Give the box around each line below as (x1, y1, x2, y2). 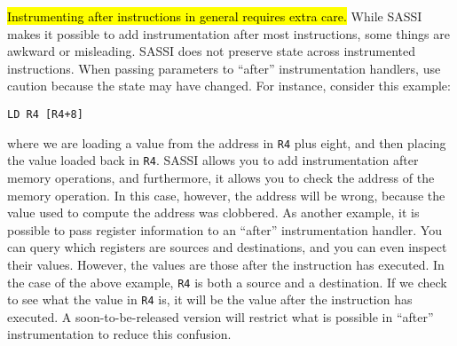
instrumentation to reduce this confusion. (7, 325, 232, 343)
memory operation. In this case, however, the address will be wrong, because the (7, 185, 445, 204)
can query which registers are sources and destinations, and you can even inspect (7, 238, 447, 256)
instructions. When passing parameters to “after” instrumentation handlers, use (7, 59, 441, 77)
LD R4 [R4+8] (7, 107, 83, 121)
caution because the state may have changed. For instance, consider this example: (7, 76, 451, 95)
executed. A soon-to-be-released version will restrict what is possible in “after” (7, 307, 434, 326)
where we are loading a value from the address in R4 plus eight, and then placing (7, 133, 446, 152)
